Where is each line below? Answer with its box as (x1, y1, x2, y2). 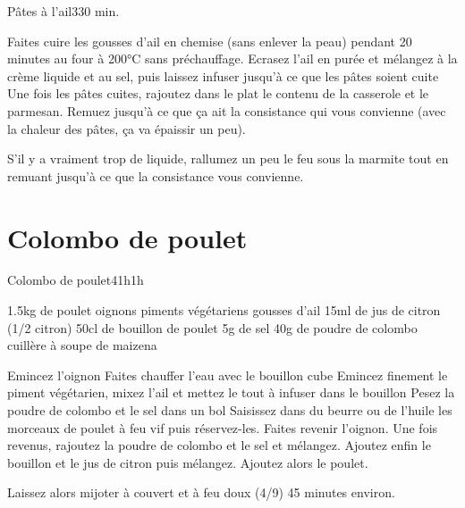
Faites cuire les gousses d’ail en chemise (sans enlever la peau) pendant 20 (7, 31, 412, 50)
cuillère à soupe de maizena (7, 336, 157, 354)
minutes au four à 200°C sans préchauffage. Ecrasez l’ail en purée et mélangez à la (7, 49, 458, 68)
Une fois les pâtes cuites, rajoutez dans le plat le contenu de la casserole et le (7, 84, 429, 103)
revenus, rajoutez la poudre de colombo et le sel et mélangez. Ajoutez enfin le (7, 436, 431, 454)
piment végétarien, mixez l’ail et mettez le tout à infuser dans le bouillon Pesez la (7, 383, 455, 402)
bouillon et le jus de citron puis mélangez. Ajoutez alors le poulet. (7, 453, 368, 471)
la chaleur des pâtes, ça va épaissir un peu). (7, 119, 246, 137)
